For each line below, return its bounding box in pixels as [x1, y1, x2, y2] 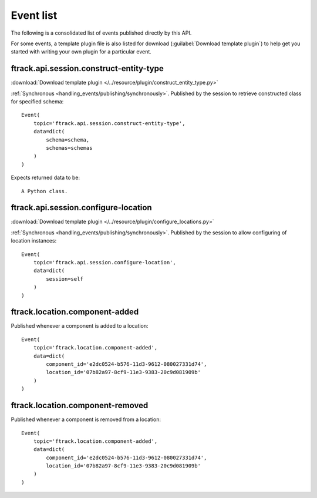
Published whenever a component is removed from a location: [11, 416, 161, 423]
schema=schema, [46, 136, 90, 143]
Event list [11, 9, 58, 22]
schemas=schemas [46, 144, 93, 151]
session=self [46, 275, 83, 282]
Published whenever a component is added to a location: [11, 322, 149, 329]
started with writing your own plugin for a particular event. [11, 48, 152, 55]
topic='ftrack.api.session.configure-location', [33, 259, 176, 265]
